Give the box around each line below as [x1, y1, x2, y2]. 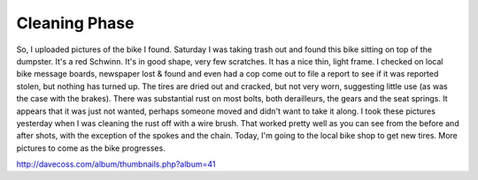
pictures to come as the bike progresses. [16, 142, 166, 154]
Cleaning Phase [16, 13, 135, 33]
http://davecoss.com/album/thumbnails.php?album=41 [16, 159, 216, 169]
